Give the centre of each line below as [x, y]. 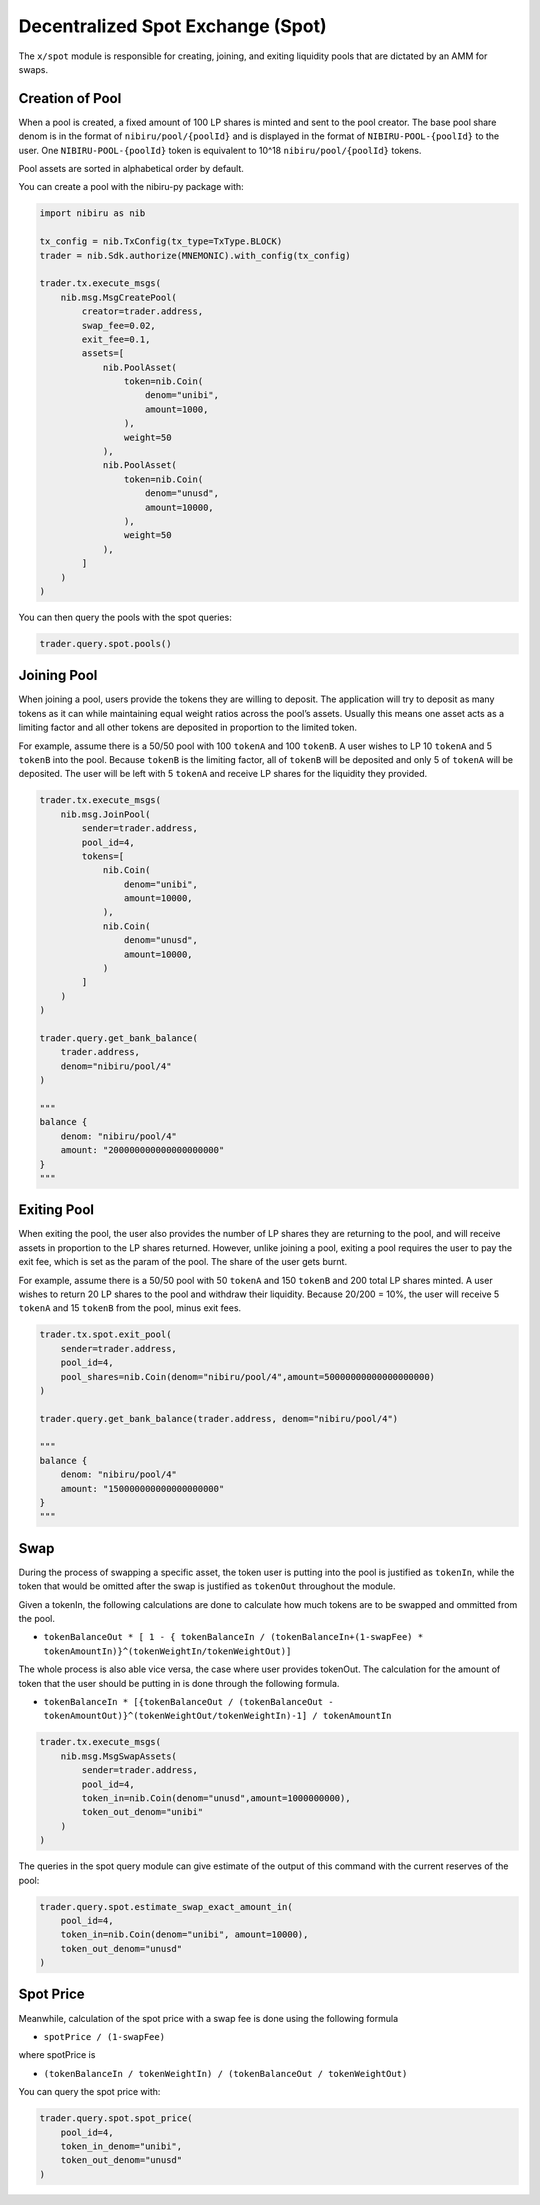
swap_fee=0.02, [119, 325]
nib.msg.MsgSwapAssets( [118, 1756]
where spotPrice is [57, 2055]
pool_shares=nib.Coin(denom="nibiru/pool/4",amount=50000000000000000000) [247, 1376]
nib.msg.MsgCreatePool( [118, 297]
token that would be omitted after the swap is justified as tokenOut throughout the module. [207, 1586]
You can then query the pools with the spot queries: [125, 617]
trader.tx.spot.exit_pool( [105, 1334]
